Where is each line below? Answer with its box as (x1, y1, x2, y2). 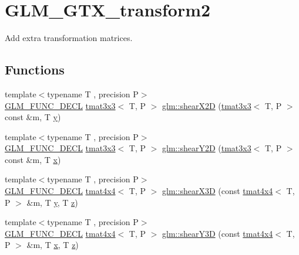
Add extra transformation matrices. (5, 32, 133, 44)
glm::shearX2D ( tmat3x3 (162, 99, 251, 111)
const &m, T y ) (5, 111, 61, 123)
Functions (5, 60, 65, 79)
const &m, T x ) (5, 153, 61, 165)
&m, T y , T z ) (26, 196, 78, 208)
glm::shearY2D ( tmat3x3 (162, 142, 251, 154)
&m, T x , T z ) (26, 239, 79, 251)
